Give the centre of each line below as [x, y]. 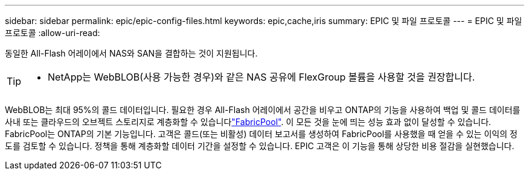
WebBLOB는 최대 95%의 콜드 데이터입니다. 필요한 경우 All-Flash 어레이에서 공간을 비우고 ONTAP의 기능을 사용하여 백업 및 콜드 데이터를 [263, 110]
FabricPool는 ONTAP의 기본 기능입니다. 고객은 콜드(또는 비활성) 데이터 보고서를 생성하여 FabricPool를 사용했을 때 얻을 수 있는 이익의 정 [261, 134]
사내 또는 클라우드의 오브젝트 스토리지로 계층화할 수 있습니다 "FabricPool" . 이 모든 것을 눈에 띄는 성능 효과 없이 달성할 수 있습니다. [248, 122]
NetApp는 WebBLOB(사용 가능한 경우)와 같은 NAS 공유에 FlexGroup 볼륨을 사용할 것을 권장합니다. [261, 77]
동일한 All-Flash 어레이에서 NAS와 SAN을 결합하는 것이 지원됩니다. [131, 53]
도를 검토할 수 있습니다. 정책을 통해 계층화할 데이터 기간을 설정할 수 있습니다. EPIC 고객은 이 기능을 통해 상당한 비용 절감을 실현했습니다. [260, 146]
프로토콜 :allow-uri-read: [53, 33]
